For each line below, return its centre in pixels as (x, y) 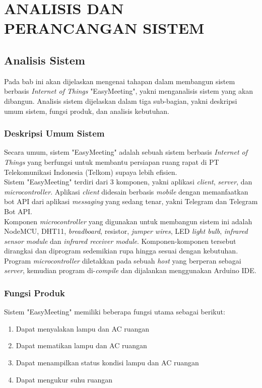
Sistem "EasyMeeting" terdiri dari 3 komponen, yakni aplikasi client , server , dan (128, 182)
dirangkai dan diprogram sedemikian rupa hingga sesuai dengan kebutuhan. (121, 251)
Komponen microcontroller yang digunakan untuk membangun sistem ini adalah (128, 221)
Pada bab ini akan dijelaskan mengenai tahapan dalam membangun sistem (120, 81)
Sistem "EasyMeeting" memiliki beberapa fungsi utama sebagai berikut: (115, 312)
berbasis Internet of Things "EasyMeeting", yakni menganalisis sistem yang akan (129, 91)
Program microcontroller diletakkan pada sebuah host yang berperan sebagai (123, 260)
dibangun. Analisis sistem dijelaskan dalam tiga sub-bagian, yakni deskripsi (121, 101)
